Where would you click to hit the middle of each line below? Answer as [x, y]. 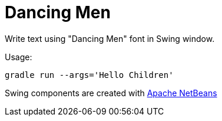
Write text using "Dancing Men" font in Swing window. [110, 38]
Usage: [19, 57]
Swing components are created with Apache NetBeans [111, 93]
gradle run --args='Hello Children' [89, 75]
